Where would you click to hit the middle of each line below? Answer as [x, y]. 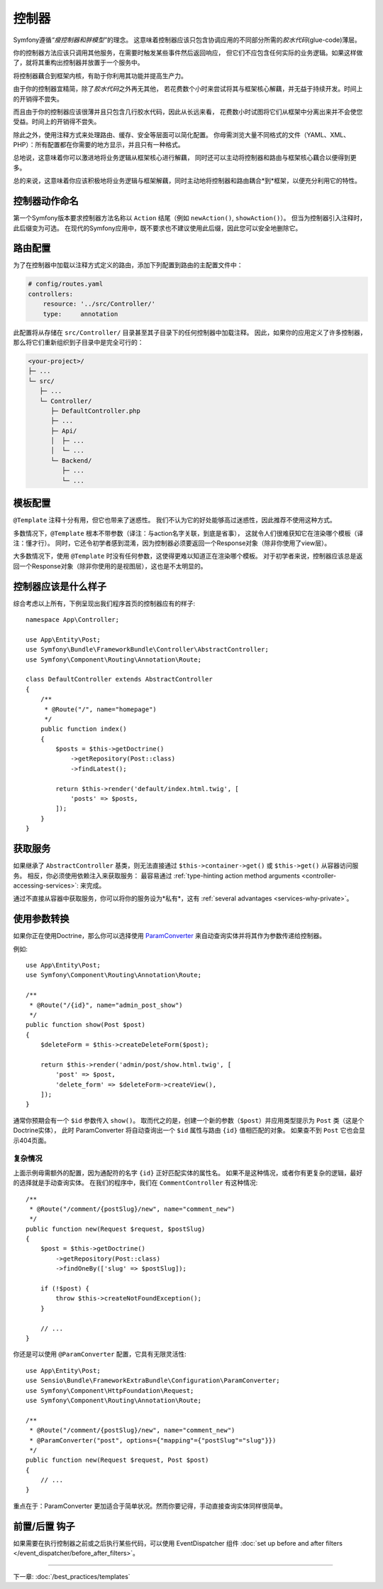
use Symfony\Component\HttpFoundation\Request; [110, 1390]
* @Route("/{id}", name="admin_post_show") [106, 1005]
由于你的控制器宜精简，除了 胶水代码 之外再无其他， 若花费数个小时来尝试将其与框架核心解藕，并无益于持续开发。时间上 [188, 89]
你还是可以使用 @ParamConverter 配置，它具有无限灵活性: [100, 1354]
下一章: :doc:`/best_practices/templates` [72, 1576]
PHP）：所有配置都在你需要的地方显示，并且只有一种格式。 [99, 145]
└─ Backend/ [71, 460]
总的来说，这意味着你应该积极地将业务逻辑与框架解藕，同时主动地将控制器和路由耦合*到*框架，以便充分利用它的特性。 [187, 181]
